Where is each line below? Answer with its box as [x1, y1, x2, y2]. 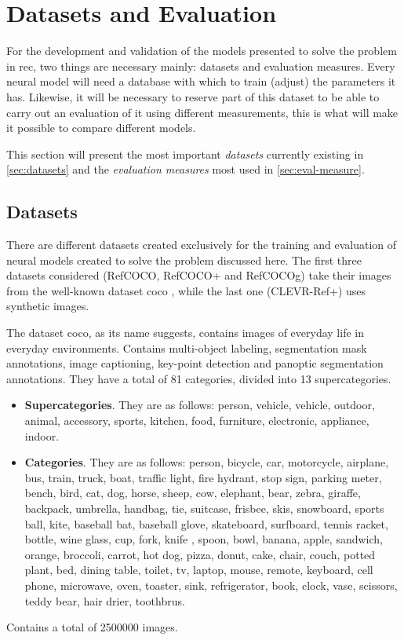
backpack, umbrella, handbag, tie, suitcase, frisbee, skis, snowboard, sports [24, 499, 384, 516]
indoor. [24, 427, 60, 444]
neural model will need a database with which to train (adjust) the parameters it [6, 73, 396, 90]
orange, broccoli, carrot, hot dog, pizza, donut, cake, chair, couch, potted [24, 546, 376, 562]
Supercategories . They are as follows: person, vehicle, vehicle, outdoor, [24, 397, 375, 413]
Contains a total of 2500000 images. [6, 619, 178, 635]
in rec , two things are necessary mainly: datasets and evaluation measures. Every [6, 57, 395, 74]
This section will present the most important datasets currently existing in [6, 145, 364, 162]
